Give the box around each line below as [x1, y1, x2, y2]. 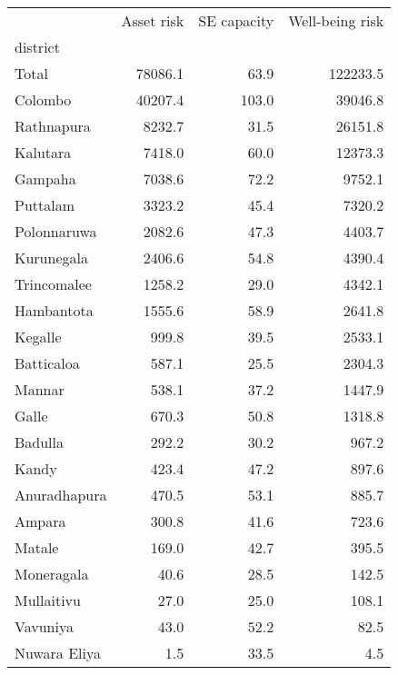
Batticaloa [15, 352, 80, 373]
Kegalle [15, 326, 62, 347]
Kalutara [15, 142, 72, 163]
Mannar [15, 379, 65, 400]
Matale [15, 537, 59, 558]
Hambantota [15, 300, 94, 321]
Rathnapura [15, 115, 91, 136]
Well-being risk [288, 10, 384, 31]
